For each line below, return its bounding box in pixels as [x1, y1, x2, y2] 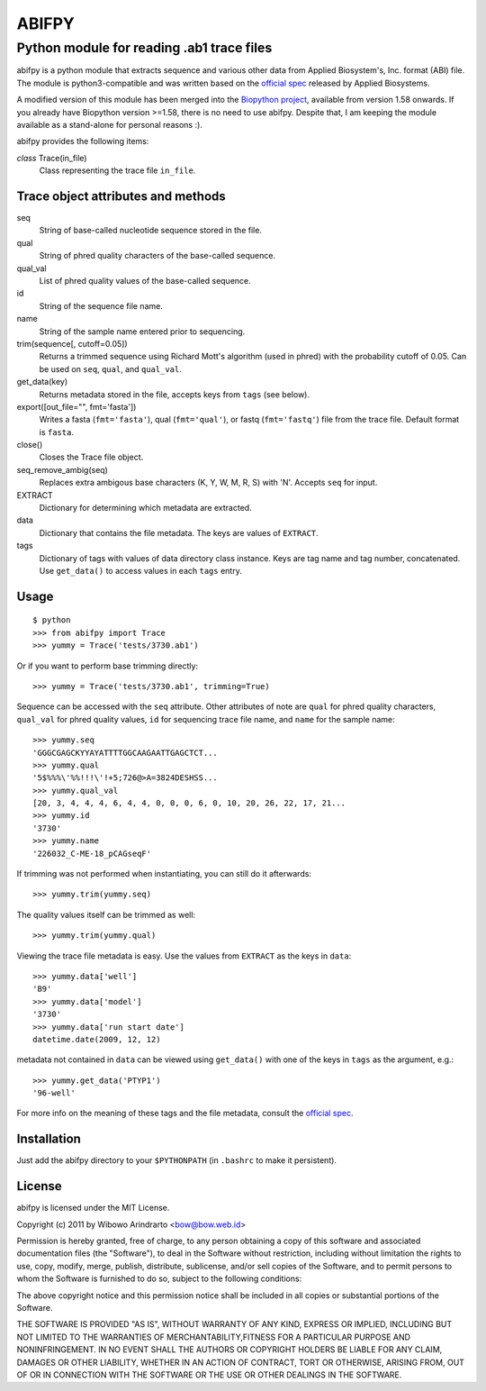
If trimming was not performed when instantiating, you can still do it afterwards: [16, 868, 312, 879]
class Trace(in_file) [16, 152, 87, 163]
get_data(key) [16, 377, 67, 387]
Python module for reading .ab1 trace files [16, 40, 273, 56]
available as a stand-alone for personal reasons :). [16, 119, 202, 130]
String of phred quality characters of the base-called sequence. [39, 250, 276, 261]
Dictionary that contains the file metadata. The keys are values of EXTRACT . [39, 527, 319, 538]
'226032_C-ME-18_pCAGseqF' [32, 848, 152, 859]
